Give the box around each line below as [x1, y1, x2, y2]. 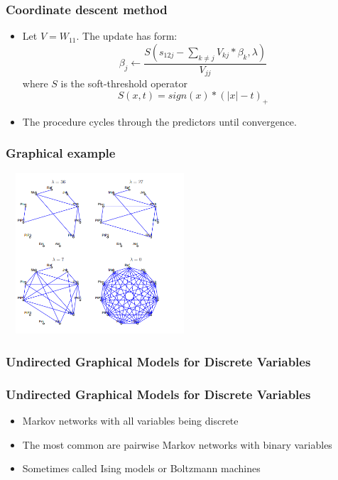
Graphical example [6, 144, 116, 162]
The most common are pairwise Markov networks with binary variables [22, 437, 332, 452]
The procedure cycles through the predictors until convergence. [22, 114, 297, 129]
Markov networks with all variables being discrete [22, 413, 239, 427]
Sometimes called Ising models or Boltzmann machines [22, 461, 261, 476]
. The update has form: [76, 28, 178, 43]
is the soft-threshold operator [60, 76, 188, 91]
